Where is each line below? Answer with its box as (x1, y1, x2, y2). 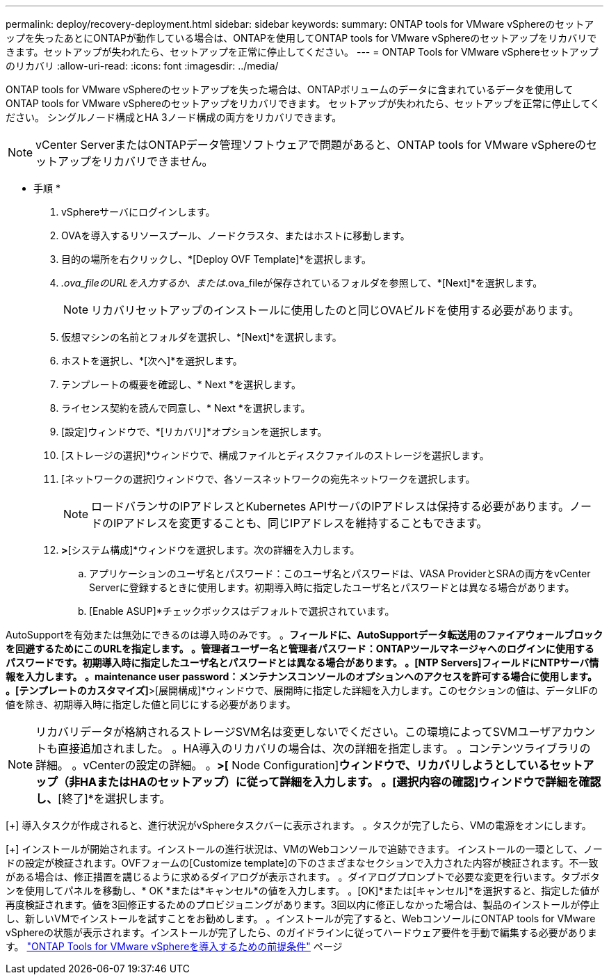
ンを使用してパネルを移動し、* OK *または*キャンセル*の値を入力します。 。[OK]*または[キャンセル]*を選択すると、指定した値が (6, 885, 600, 897)
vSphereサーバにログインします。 (61, 206, 216, 218)
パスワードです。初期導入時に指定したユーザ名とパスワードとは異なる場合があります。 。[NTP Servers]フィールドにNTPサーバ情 (6, 657, 599, 668)
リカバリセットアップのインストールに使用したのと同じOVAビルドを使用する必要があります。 (91, 303, 580, 317)
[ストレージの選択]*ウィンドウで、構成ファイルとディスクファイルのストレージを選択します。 (61, 449, 489, 461)
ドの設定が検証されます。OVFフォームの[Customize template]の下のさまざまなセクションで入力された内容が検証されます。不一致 (6, 857, 599, 869)
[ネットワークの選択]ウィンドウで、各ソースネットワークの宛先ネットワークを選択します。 (61, 473, 476, 485)
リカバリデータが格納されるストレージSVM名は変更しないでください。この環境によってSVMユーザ (35, 725, 551, 739)
